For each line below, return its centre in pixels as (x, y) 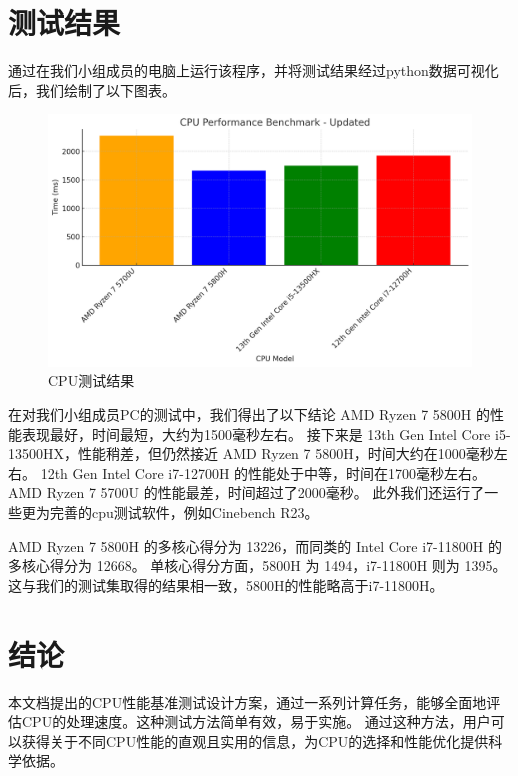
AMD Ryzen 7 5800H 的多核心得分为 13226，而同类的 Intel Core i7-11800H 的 (255, 545)
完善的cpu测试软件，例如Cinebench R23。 (184, 512)
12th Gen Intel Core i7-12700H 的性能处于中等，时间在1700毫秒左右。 (263, 472)
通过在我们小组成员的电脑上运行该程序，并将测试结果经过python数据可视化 (253, 70)
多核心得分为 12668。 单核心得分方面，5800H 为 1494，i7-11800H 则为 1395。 (257, 565)
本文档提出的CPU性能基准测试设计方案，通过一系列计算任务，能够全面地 (247, 701)
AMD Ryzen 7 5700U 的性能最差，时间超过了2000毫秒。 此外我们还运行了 (246, 492)
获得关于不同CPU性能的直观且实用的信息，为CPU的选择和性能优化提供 (255, 740)
